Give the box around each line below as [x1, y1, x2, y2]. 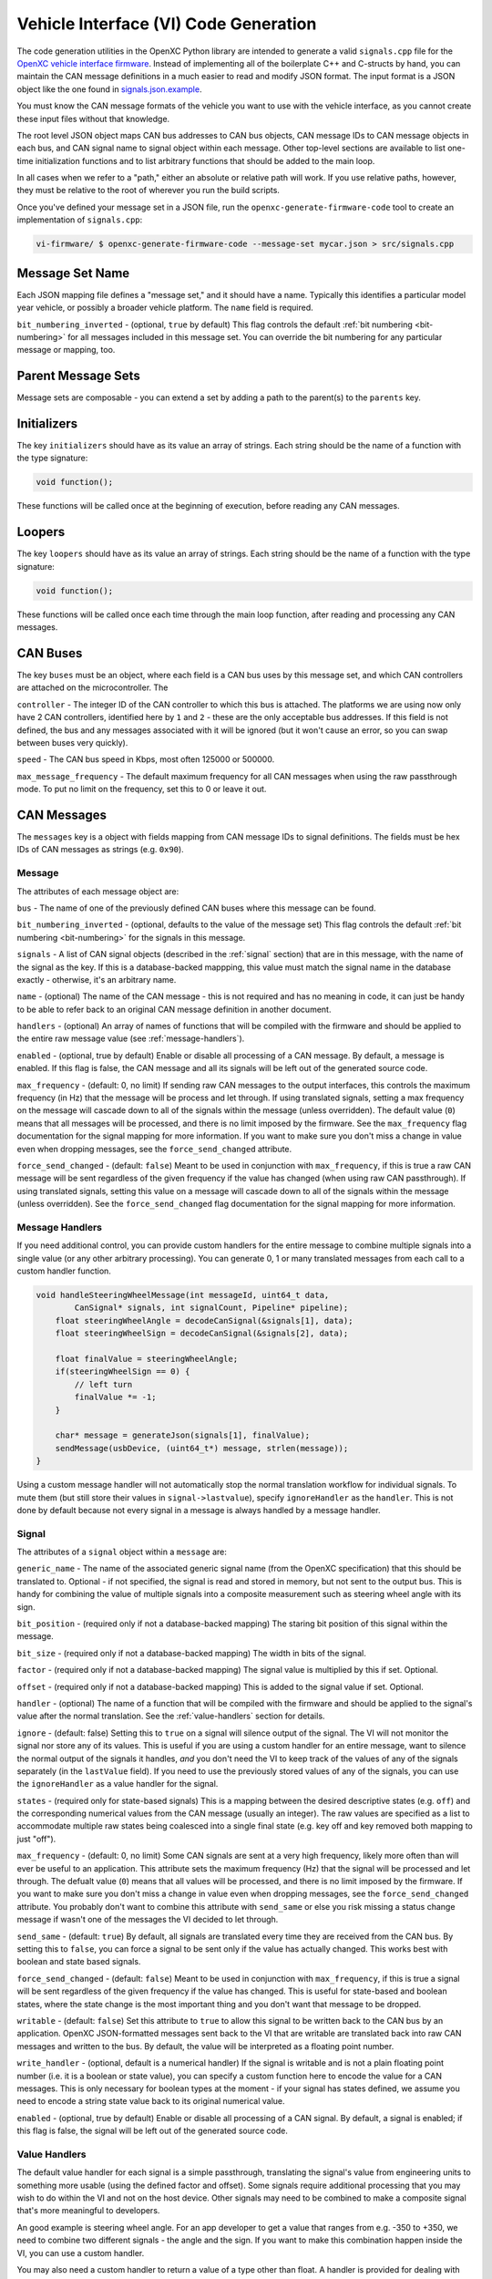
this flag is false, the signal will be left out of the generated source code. [16, 2125, 289, 2137]
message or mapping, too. [16, 345, 116, 356]
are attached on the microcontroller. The [16, 682, 169, 693]
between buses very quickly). [16, 737, 128, 748]
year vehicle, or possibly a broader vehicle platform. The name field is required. [16, 302, 313, 314]
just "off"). [16, 1833, 56, 1844]
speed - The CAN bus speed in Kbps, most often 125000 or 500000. [16, 754, 275, 765]
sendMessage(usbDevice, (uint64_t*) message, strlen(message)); [55, 1443, 349, 1453]
